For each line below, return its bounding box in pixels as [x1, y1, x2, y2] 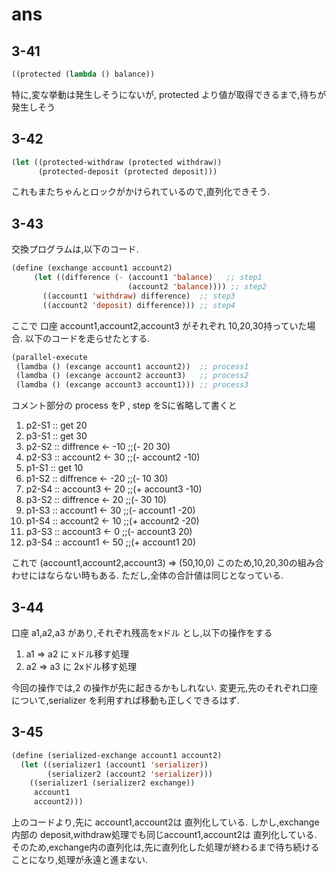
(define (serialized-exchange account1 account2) [11, 750, 223, 760]
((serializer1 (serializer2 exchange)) [29, 778, 196, 788]
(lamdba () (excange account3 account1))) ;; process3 [15, 380, 249, 390]
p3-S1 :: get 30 [25, 430, 88, 442]
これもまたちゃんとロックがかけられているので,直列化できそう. [11, 186, 271, 198]
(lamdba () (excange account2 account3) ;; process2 [15, 371, 249, 381]
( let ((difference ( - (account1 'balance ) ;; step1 [33, 273, 263, 283]
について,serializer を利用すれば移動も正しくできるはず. [11, 694, 240, 706]
